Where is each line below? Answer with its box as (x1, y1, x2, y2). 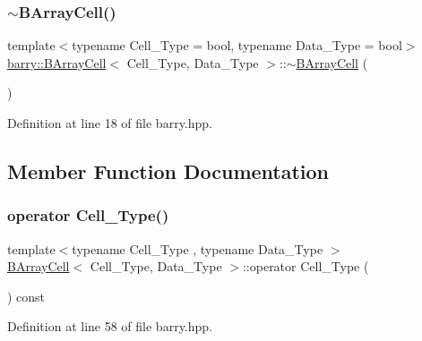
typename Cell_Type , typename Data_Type (72, 239, 323, 258)
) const (7, 286, 46, 305)
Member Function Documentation (7, 157, 330, 184)
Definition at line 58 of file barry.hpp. (7, 317, 212, 336)
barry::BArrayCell (7, 53, 107, 72)
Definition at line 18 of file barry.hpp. (7, 114, 212, 132)
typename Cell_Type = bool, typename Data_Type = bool (72, 36, 402, 55)
